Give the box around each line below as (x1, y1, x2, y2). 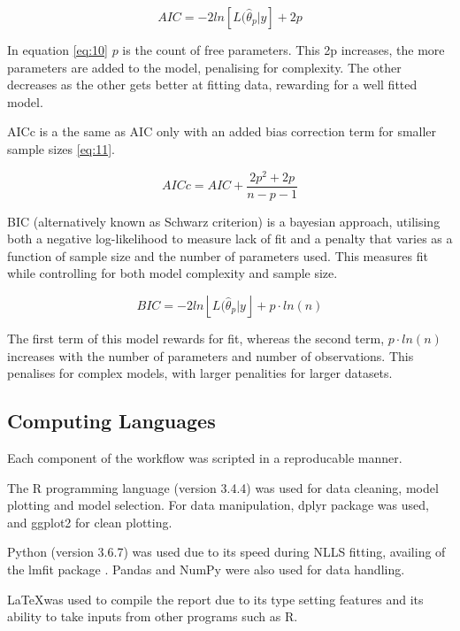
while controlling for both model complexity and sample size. (7, 264, 338, 282)
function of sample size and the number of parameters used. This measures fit (7, 246, 428, 265)
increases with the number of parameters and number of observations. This (7, 346, 414, 365)
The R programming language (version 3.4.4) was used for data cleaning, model (7, 478, 439, 496)
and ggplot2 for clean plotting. (7, 512, 172, 531)
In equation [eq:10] (7, 41, 108, 58)
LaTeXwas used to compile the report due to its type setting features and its (7, 589, 424, 608)
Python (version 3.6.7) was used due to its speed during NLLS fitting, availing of (7, 543, 446, 561)
